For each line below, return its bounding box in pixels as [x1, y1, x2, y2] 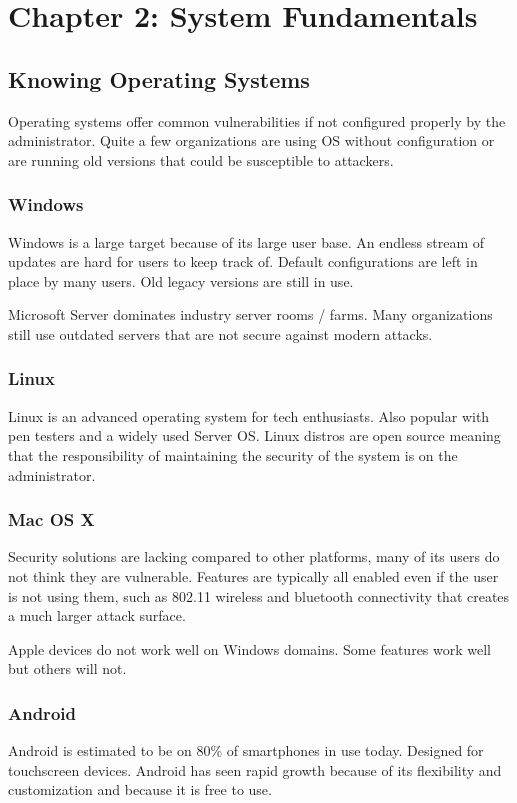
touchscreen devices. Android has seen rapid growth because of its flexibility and [8, 759, 502, 780]
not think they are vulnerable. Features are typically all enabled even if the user [8, 565, 499, 586]
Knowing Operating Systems [8, 63, 310, 94]
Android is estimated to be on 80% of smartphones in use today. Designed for [8, 740, 484, 761]
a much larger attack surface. [8, 605, 186, 626]
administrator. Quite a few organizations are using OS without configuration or [8, 130, 495, 151]
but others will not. [8, 658, 127, 679]
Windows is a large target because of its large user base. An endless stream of [8, 231, 485, 252]
